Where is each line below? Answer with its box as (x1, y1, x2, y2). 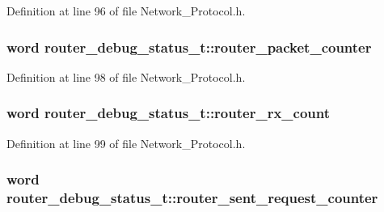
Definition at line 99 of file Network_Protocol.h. (6, 134, 246, 151)
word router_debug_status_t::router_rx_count (6, 103, 331, 123)
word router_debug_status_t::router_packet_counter (6, 36, 372, 57)
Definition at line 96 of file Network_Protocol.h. (6, 2, 246, 19)
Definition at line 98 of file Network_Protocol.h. (6, 68, 246, 85)
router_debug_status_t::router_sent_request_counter (6, 188, 378, 208)
